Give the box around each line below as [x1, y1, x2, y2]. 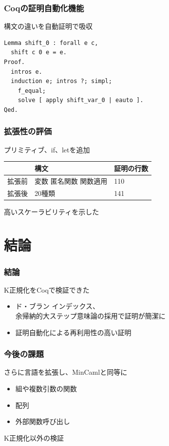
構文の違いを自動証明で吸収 [4, 21, 93, 31]
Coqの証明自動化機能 [4, 1, 84, 14]
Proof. [4, 59, 25, 65]
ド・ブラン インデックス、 [15, 301, 100, 311]
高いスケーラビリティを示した [4, 206, 99, 216]
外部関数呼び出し [15, 416, 70, 426]
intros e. [11, 68, 42, 75]
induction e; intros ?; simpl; [11, 78, 112, 85]
